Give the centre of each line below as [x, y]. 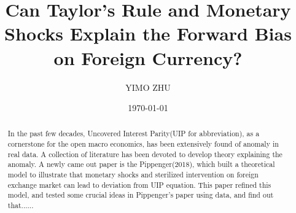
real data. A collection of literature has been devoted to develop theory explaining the [145, 154]
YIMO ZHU [148, 87]
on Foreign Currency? [148, 57]
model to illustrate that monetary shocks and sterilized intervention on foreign [133, 175]
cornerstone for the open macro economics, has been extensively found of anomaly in [143, 144]
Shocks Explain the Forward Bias [148, 33]
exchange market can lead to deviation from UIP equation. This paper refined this [139, 184]
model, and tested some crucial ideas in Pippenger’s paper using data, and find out [141, 195]
